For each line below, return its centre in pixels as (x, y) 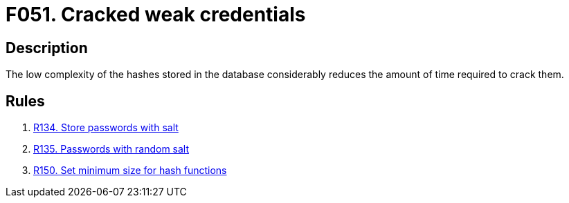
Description (47, 48)
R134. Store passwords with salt (106, 128)
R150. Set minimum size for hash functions (130, 171)
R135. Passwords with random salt (111, 149)
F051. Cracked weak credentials (156, 14)
